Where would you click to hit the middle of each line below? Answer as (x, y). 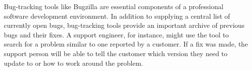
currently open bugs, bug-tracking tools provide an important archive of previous (124, 25)
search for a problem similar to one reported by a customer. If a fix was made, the (126, 44)
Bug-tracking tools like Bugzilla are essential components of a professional (114, 6)
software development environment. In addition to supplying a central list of (117, 16)
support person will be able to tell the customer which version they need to (116, 53)
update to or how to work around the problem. (74, 63)
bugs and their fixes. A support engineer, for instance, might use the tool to (117, 34)
